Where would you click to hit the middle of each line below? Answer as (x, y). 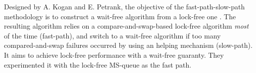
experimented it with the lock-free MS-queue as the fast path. (98, 64)
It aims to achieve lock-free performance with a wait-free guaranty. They (114, 55)
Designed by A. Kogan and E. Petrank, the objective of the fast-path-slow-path (125, 6)
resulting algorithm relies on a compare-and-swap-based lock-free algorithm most (127, 26)
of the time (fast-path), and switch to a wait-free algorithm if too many (112, 35)
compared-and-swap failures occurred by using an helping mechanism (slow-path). (128, 45)
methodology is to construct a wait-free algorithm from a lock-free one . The (120, 16)
